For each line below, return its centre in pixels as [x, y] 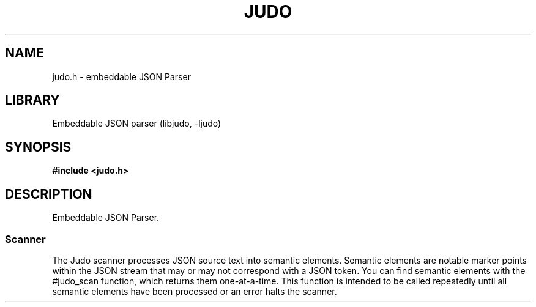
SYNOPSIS [38, 147]
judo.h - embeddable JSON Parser [121, 76]
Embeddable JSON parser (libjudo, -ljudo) [137, 124]
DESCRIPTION [49, 194]
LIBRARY [32, 100]
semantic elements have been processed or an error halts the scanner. [195, 291]
